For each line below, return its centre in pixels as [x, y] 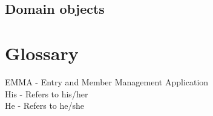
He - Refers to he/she [45, 105]
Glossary [42, 53]
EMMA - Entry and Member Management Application [107, 81]
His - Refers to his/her [47, 93]
